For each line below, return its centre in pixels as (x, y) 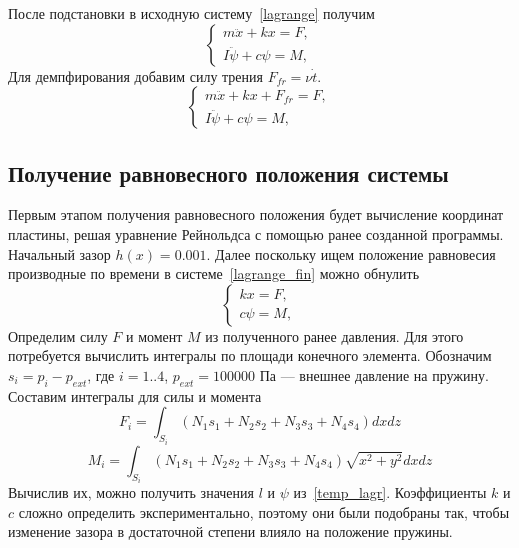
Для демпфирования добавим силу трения (135, 75)
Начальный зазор (59, 253)
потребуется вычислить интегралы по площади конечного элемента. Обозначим (250, 355)
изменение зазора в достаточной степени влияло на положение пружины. (230, 531)
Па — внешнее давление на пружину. (374, 374)
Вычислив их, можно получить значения (131, 492)
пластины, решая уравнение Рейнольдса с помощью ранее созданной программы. (256, 233)
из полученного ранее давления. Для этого (334, 335)
